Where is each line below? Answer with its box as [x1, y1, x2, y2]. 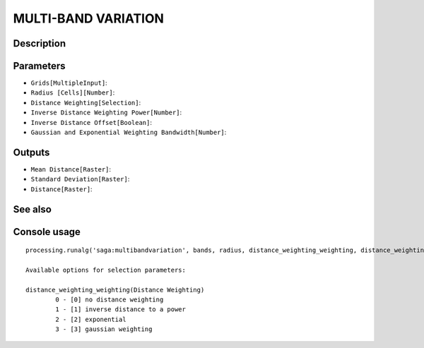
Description [13, 37, 66, 49]
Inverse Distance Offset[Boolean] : [30, 118, 152, 126]
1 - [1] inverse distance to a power [55, 306, 187, 313]
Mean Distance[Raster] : [30, 164, 112, 173]
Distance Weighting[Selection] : [30, 98, 141, 107]
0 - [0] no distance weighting [55, 296, 164, 304]
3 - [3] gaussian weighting [55, 325, 153, 333]
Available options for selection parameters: [25, 265, 187, 274]
